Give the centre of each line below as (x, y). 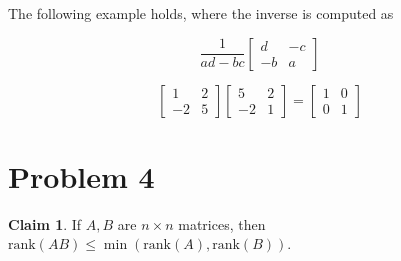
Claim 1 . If (45, 223)
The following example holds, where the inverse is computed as (201, 13)
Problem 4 (81, 175)
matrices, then (222, 223)
